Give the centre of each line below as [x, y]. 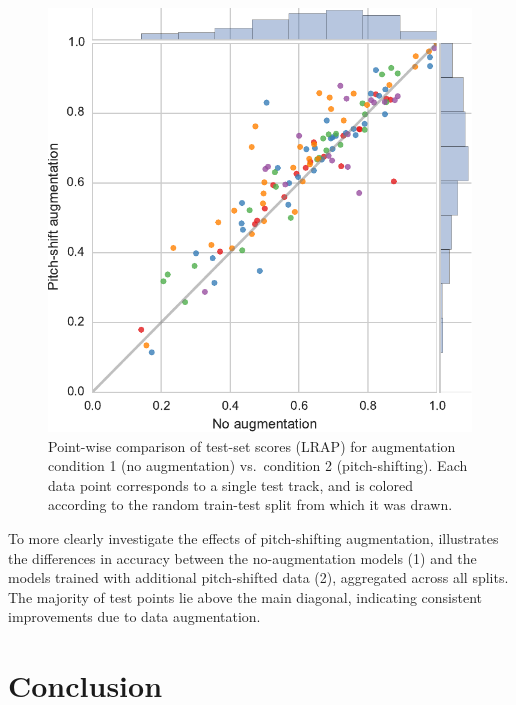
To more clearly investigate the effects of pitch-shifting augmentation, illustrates [253, 537]
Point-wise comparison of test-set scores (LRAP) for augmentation [252, 445]
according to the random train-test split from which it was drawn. [250, 504]
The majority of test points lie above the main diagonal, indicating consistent [245, 596]
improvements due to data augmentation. [134, 616]
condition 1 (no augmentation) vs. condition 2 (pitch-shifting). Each [258, 465]
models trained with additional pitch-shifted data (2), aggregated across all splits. [258, 577]
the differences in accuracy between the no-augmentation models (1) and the [242, 557]
